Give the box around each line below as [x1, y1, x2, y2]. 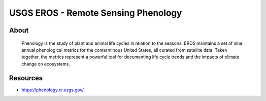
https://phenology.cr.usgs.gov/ [21, 87, 84, 93]
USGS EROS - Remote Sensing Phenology [9, 7, 182, 18]
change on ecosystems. [21, 61, 70, 67]
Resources [9, 74, 43, 82]
